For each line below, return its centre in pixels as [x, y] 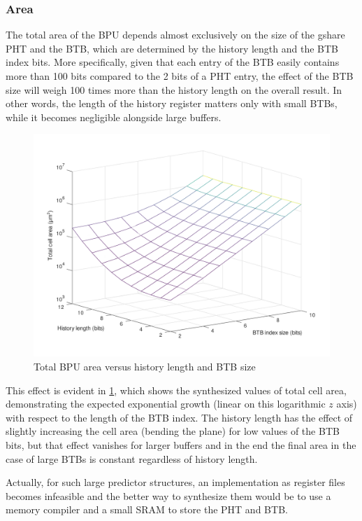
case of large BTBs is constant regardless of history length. [132, 458]
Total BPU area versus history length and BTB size [145, 366]
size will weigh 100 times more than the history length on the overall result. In [174, 89]
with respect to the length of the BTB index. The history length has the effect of [179, 417]
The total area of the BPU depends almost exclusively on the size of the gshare [175, 35]
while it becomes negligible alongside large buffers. [114, 117]
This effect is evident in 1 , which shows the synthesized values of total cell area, [176, 390]
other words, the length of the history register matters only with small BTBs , [172, 103]
